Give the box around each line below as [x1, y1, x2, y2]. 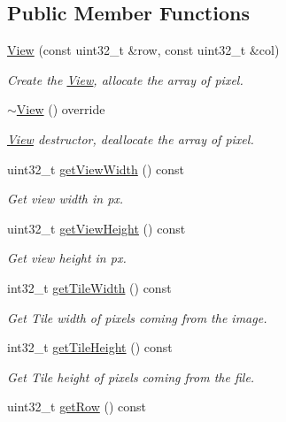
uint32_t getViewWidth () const [7, 159, 184, 178]
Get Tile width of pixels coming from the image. [7, 308, 267, 326]
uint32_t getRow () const [7, 397, 146, 416]
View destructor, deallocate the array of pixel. [7, 129, 254, 148]
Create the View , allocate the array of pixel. [7, 70, 243, 88]
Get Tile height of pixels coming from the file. [7, 367, 255, 386]
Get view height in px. [7, 249, 127, 267]
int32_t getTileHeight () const [7, 338, 173, 357]
